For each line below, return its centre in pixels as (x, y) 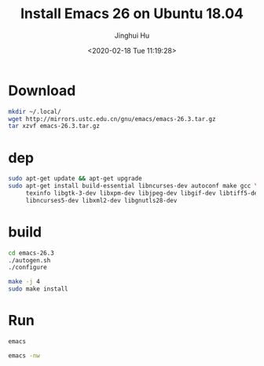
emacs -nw (24, 355)
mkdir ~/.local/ (35, 112)
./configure (27, 268)
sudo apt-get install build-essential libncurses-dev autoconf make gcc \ (133, 186)
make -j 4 (24, 282)
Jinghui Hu (132, 35)
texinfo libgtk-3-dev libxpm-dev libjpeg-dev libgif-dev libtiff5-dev (143, 193)
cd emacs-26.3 (31, 253)
